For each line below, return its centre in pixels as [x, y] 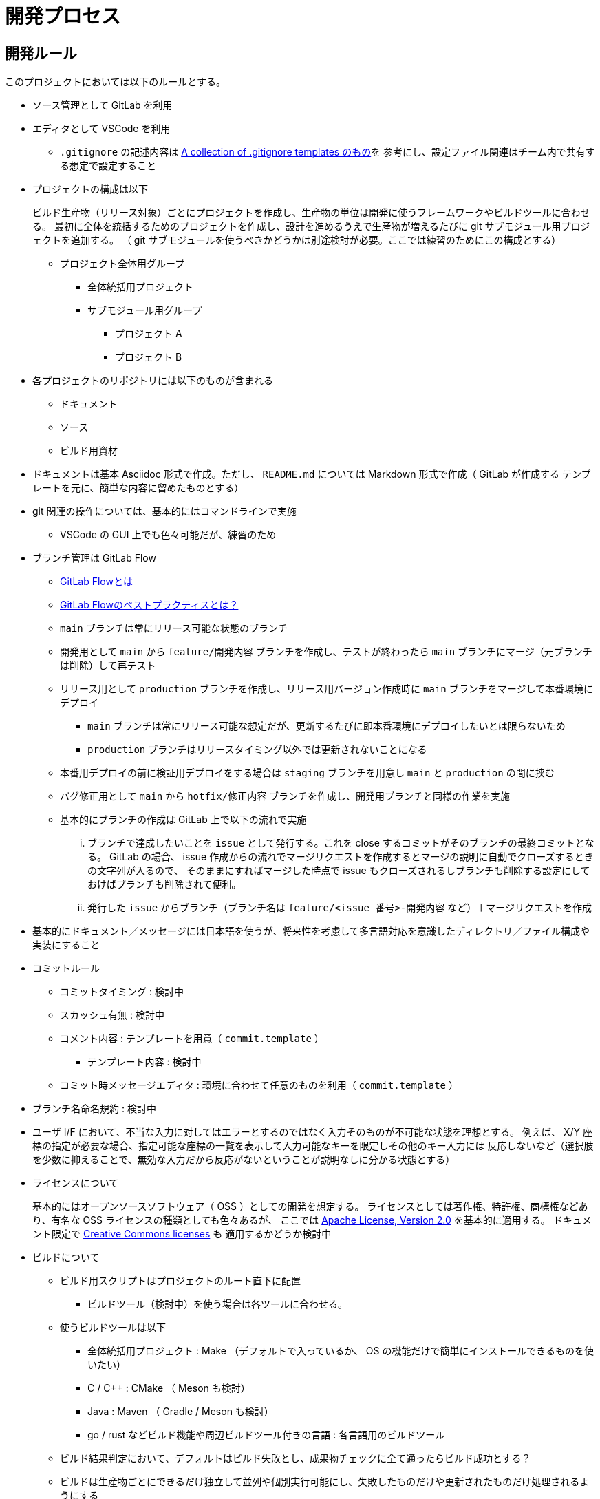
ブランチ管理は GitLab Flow [94, 558]
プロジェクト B [149, 357]
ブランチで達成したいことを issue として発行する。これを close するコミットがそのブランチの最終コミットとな [341, 843]
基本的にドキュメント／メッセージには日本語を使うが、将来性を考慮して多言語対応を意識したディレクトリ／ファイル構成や [311, 931]
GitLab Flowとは [96, 582]
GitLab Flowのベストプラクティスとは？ [149, 605]
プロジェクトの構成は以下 [90, 189]
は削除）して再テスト [108, 666]
